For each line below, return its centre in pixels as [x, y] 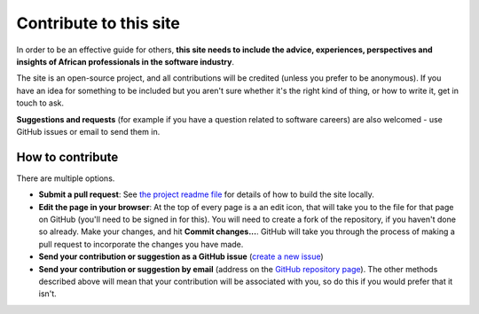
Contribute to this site [98, 23]
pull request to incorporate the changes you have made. [141, 244]
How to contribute [67, 157]
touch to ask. [40, 103]
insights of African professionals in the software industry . [126, 61]
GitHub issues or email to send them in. [88, 131]
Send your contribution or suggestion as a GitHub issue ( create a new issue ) [181, 256]
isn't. [47, 294]
